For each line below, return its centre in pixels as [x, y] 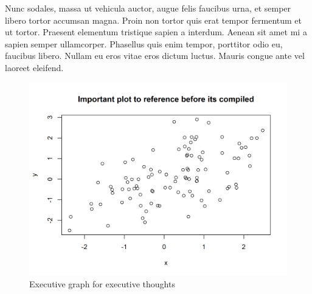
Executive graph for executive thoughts [102, 283]
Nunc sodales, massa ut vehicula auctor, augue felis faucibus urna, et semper [148, 8]
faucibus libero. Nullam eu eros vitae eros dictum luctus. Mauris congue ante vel [155, 56]
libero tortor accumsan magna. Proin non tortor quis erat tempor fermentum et [153, 20]
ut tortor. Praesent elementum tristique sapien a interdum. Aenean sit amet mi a [156, 32]
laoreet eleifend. [34, 67]
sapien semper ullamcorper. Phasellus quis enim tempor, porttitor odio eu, [144, 43]
